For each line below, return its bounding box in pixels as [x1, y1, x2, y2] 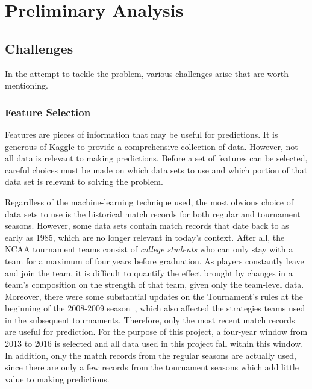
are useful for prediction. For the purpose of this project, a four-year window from [5, 325, 308, 338]
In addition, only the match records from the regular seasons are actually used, [5, 349, 297, 361]
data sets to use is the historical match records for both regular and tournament [5, 207, 301, 220]
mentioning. [5, 79, 48, 92]
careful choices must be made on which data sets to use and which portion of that [5, 163, 308, 176]
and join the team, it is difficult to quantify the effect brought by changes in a [5, 266, 293, 279]
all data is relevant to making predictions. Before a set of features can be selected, [5, 152, 308, 164]
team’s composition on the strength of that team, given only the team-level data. [5, 278, 304, 291]
